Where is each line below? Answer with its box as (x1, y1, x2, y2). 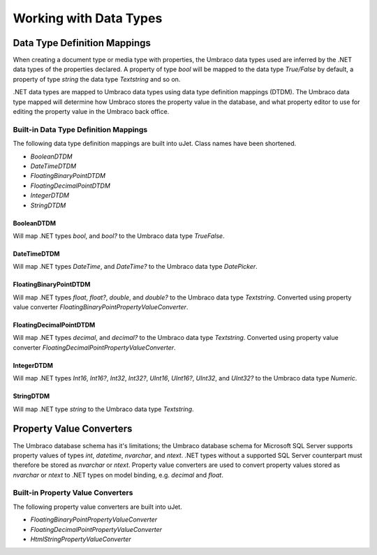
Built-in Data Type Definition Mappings (13, 124, 148, 134)
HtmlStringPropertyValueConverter (30, 535, 132, 544)
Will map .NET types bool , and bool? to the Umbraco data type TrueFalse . (13, 231, 225, 240)
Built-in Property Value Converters (13, 488, 133, 498)
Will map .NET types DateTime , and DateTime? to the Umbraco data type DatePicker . (13, 262, 258, 271)
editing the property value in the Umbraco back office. (13, 108, 170, 116)
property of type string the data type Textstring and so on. (13, 75, 181, 83)
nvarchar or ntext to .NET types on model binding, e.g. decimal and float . (13, 471, 223, 479)
